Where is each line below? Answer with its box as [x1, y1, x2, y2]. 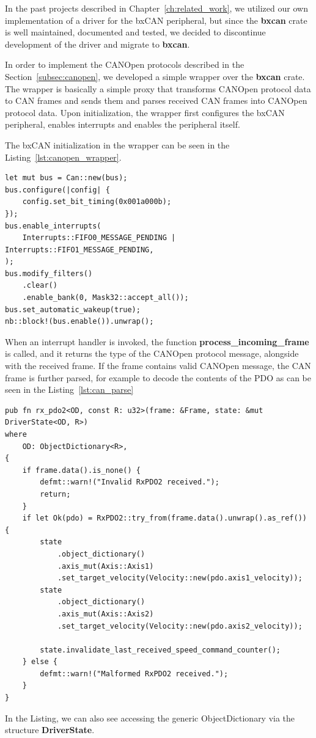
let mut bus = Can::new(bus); [5, 174, 128, 183]
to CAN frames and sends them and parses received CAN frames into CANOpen [5, 94, 307, 107]
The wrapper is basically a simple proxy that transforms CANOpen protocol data [5, 82, 311, 95]
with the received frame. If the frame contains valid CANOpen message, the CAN [5, 359, 311, 372]
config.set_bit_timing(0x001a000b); [22, 197, 172, 206]
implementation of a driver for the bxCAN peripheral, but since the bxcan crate [5, 13, 307, 26]
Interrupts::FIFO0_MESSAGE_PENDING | [22, 233, 176, 243]
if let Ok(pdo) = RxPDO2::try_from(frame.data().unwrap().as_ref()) [22, 514, 307, 523]
